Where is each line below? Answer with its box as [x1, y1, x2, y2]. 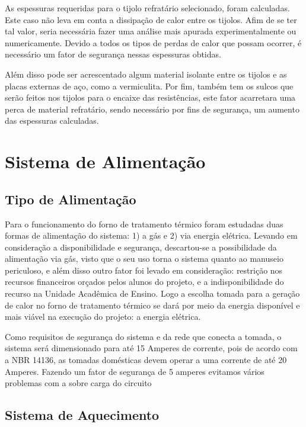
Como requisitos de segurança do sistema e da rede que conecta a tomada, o [5, 330, 282, 342]
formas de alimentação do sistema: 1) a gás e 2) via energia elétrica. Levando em [5, 229, 298, 242]
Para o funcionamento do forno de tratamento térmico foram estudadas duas [5, 217, 283, 230]
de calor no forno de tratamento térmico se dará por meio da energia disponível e [5, 298, 300, 311]
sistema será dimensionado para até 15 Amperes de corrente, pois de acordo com [5, 342, 298, 354]
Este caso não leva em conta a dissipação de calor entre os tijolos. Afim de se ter [5, 13, 297, 25]
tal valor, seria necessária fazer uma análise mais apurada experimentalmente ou [5, 25, 297, 37]
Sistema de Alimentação [5, 149, 206, 174]
